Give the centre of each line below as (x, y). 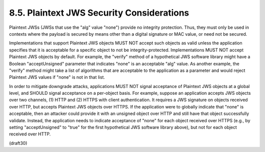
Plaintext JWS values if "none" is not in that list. (57, 77)
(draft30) (18, 143)
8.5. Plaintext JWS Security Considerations (99, 13)
